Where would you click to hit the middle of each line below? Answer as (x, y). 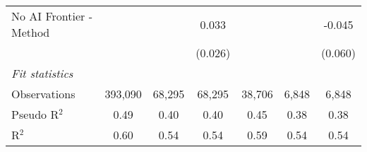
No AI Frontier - (52, 16)
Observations (43, 94)
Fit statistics (42, 73)
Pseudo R (35, 114)
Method (31, 32)
